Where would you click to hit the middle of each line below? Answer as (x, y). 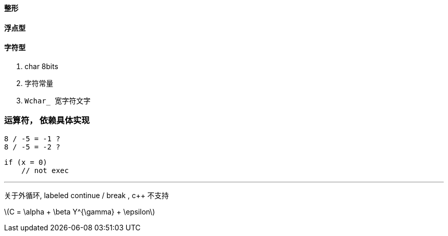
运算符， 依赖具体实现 (47, 121)
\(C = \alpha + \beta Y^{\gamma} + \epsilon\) (80, 211)
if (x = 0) (26, 162)
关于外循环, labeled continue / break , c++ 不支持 (87, 195)
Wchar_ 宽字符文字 (58, 101)
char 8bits (41, 66)
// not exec (45, 170)
